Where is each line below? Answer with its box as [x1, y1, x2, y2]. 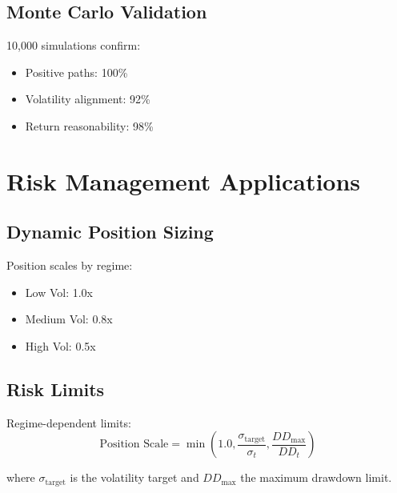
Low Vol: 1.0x [25, 283, 93, 300]
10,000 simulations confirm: [6, 37, 141, 54]
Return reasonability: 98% [25, 117, 154, 134]
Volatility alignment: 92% [25, 90, 150, 107]
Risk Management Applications [6, 164, 361, 197]
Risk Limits [6, 376, 105, 401]
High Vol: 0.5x [25, 337, 96, 354]
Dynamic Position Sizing [6, 219, 214, 244]
